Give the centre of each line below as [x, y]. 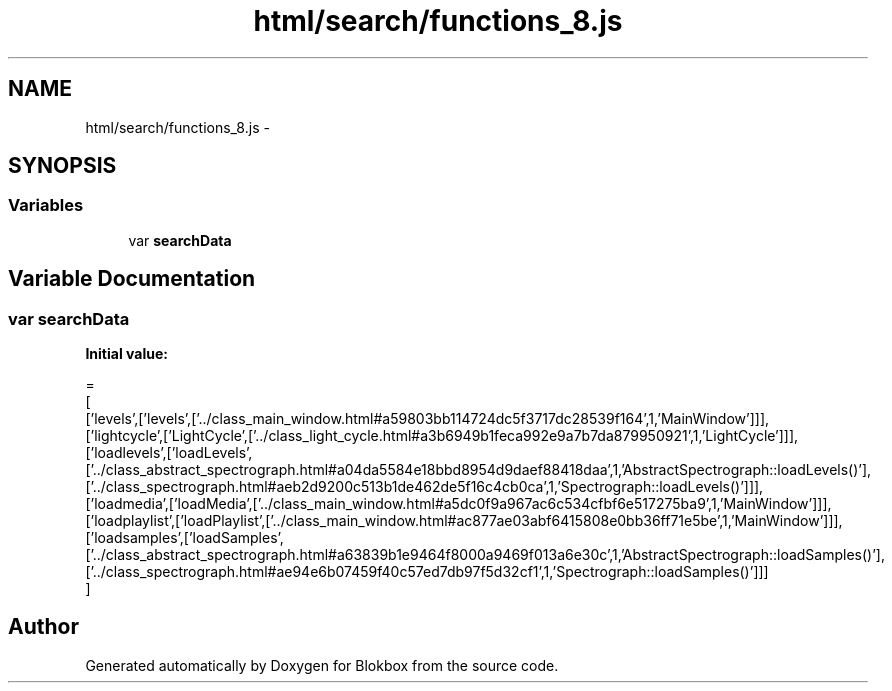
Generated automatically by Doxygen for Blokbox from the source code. [322, 665]
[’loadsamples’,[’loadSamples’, [184, 538]
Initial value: [126, 354]
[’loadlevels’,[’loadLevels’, [169, 453]
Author [43, 627]
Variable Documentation [132, 279]
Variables [46, 205]
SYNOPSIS [62, 166]
